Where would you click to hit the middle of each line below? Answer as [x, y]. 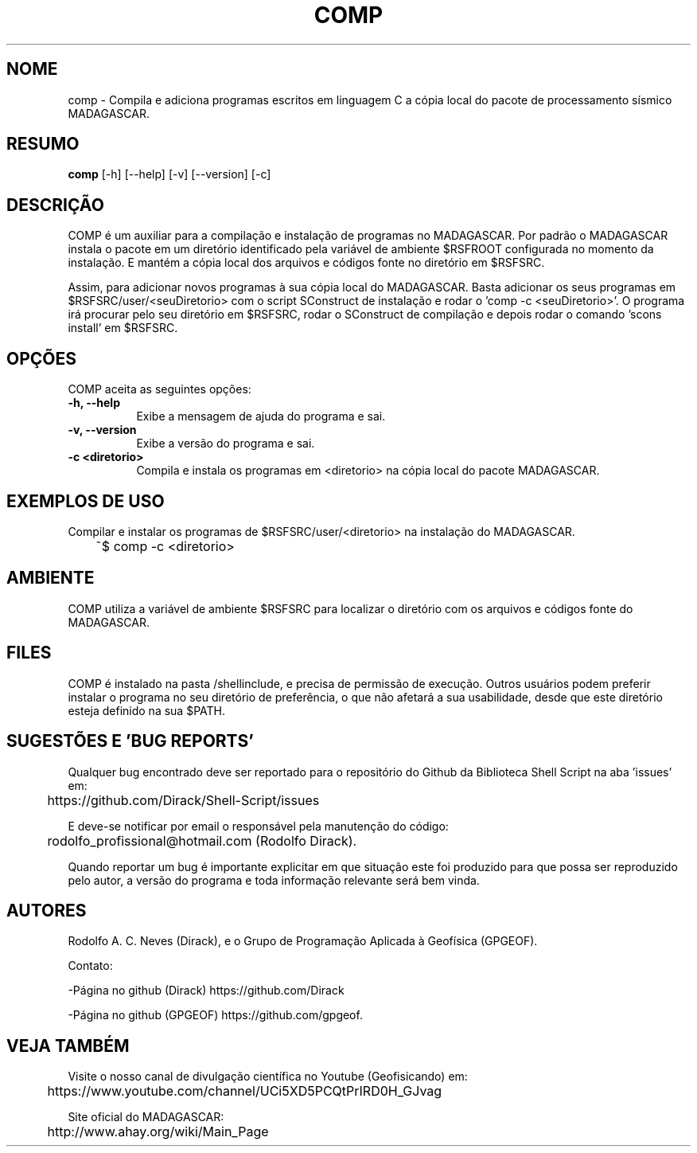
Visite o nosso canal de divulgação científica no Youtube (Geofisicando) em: [268, 1077]
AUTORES [47, 910]
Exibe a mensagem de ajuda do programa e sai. [261, 416]
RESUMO [43, 144]
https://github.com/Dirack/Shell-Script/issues [183, 800]
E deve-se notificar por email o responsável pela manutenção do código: [258, 826]
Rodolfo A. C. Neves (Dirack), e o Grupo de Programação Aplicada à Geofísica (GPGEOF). [303, 941]
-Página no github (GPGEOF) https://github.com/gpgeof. [215, 1015]
